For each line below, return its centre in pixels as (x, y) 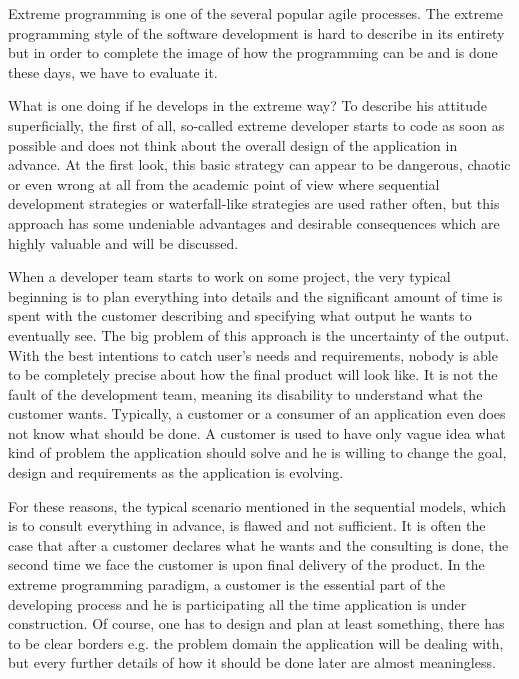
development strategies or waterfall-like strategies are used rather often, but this (254, 203)
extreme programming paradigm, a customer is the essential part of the (227, 584)
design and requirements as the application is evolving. (176, 472)
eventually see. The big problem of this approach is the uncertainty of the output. (259, 334)
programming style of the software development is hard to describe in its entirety (256, 32)
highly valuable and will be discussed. (123, 242)
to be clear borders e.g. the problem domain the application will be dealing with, (256, 642)
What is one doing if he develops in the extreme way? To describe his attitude (248, 105)
